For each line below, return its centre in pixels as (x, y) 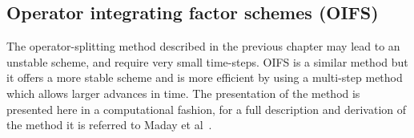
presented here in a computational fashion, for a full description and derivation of (207, 109)
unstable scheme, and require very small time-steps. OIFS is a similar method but (207, 61)
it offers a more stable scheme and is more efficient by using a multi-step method (205, 77)
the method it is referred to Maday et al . (109, 125)
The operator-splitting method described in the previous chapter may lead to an (203, 46)
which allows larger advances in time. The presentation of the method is (183, 93)
